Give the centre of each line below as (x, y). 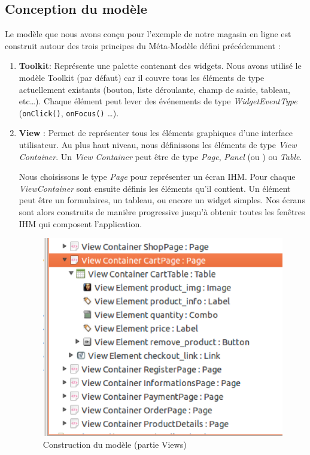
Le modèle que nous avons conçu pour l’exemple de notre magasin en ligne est (148, 34)
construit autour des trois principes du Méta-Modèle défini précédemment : (143, 45)
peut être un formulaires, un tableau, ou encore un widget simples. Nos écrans (162, 200)
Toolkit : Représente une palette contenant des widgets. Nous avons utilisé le (160, 66)
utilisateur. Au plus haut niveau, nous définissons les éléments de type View (158, 145)
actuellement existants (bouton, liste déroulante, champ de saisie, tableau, (154, 89)
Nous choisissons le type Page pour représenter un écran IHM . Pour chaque (157, 177)
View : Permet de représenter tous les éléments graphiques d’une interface (156, 133)
